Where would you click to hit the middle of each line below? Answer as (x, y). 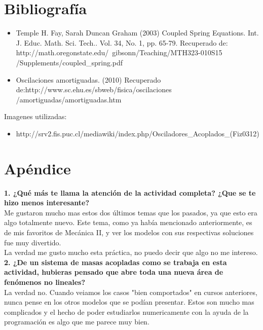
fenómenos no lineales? (45, 282)
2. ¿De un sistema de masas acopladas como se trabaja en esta (116, 262)
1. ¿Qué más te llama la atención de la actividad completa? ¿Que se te (130, 192)
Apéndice (37, 168)
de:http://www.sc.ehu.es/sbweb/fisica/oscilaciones (94, 89)
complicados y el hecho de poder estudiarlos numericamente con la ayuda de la (126, 311)
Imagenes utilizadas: (35, 116)
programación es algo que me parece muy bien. (77, 322)
